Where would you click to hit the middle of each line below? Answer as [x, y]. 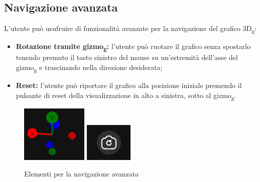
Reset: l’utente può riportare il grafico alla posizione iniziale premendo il [129, 85]
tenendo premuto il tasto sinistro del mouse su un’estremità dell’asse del [127, 57]
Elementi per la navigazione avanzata [82, 174]
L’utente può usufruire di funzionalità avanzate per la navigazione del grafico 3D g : [131, 29]
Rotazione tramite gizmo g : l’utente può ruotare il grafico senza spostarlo [133, 47]
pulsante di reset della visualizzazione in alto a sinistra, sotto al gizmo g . [126, 95]
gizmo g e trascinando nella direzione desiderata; [89, 68]
